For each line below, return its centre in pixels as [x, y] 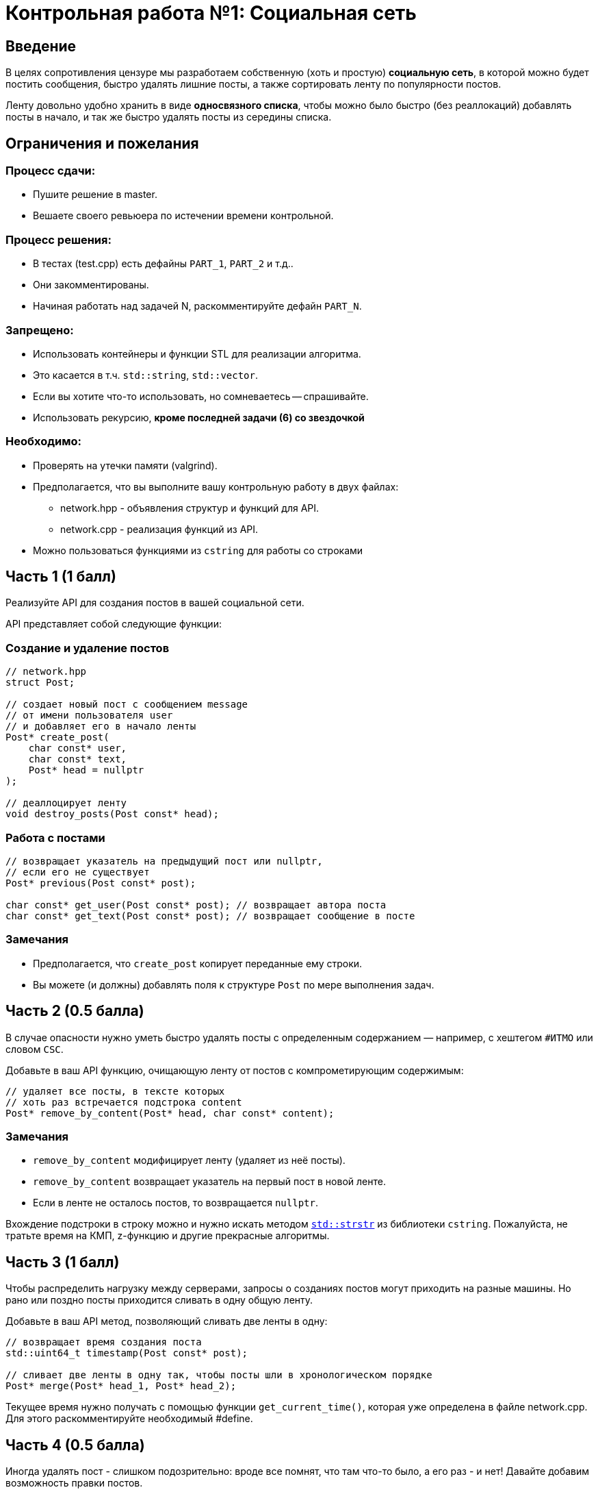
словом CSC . [35, 1049]
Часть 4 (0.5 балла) [75, 1445]
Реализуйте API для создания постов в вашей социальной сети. [155, 603]
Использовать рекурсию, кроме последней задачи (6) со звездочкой [199, 417]
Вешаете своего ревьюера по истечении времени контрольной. [183, 216]
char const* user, [78, 748]
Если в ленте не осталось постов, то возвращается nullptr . [175, 1203]
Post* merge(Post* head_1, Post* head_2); [121, 1386]
